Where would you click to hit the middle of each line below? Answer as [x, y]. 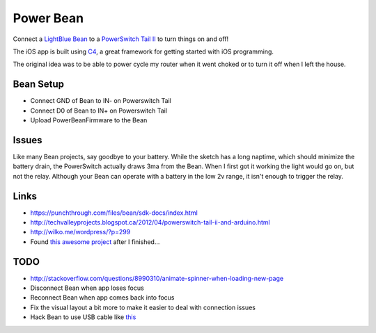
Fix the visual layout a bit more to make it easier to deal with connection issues [143, 307]
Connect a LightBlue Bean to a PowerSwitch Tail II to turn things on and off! [121, 39]
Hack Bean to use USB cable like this [83, 317]
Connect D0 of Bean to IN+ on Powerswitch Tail [99, 111]
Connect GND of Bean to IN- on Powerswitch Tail [101, 101]
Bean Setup [39, 84]
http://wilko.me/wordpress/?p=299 [80, 232]
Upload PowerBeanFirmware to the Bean [89, 120]
